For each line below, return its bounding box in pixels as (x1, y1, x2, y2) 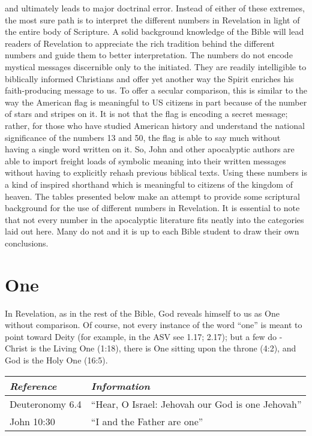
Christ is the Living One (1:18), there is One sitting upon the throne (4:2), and (5, 342, 296, 354)
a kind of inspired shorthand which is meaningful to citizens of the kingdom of (5, 178, 293, 190)
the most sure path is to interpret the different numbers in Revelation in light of (5, 13, 300, 26)
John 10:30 (10, 414, 55, 428)
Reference (10, 378, 57, 393)
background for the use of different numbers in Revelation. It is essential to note (5, 202, 300, 214)
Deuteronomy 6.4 (10, 396, 82, 411)
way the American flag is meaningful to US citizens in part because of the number (5, 95, 307, 108)
